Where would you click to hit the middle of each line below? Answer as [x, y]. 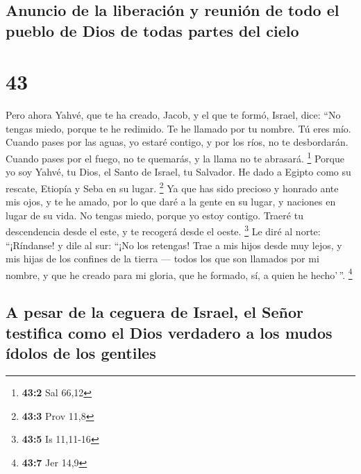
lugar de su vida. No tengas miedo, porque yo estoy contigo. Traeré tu [154, 215]
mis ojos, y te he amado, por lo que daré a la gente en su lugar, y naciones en [171, 202]
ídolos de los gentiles [81, 353]
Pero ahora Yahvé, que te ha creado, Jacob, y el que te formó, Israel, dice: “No [173, 115]
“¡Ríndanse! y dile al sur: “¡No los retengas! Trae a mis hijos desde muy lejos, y [174, 245]
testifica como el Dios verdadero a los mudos [169, 332]
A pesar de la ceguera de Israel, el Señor [154, 312]
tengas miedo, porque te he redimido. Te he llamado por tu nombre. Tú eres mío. [178, 128]
